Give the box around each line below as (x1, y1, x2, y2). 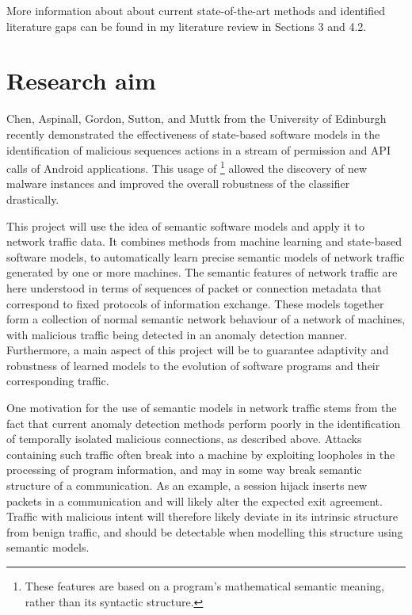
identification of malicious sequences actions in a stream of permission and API (6, 141, 391, 158)
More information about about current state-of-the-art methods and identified (6, 2, 385, 18)
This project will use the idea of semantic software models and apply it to (6, 217, 364, 234)
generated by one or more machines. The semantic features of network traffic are (6, 264, 398, 281)
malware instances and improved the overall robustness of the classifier (6, 175, 350, 192)
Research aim (6, 64, 156, 97)
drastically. (6, 190, 59, 207)
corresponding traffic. (6, 372, 109, 389)
